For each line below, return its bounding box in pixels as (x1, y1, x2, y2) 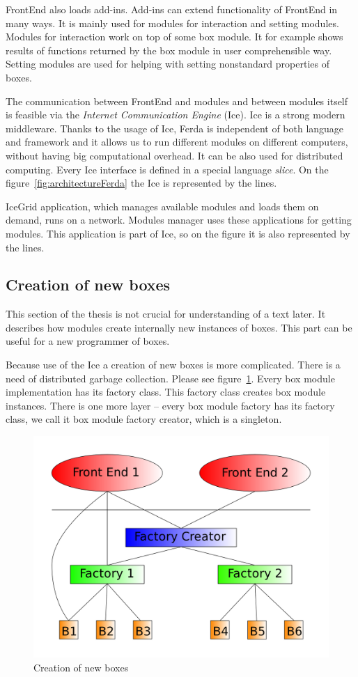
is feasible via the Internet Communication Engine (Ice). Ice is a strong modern (6, 107, 345, 122)
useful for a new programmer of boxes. (6, 334, 170, 348)
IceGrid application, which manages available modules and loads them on (6, 199, 319, 213)
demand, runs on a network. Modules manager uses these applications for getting (6, 212, 352, 227)
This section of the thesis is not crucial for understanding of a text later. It (6, 306, 326, 321)
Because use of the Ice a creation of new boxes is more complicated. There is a (6, 357, 341, 372)
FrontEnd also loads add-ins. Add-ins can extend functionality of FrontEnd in (6, 2, 338, 16)
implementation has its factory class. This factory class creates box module (6, 384, 326, 399)
